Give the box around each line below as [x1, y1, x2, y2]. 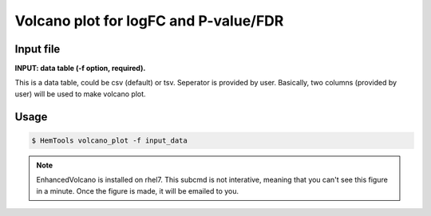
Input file [14, 42, 61, 56]
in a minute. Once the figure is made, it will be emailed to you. [36, 186, 239, 195]
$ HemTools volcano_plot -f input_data [31, 135, 188, 145]
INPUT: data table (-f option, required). [14, 64, 146, 73]
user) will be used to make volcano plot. [14, 88, 147, 99]
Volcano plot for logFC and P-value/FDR [14, 12, 284, 29]
